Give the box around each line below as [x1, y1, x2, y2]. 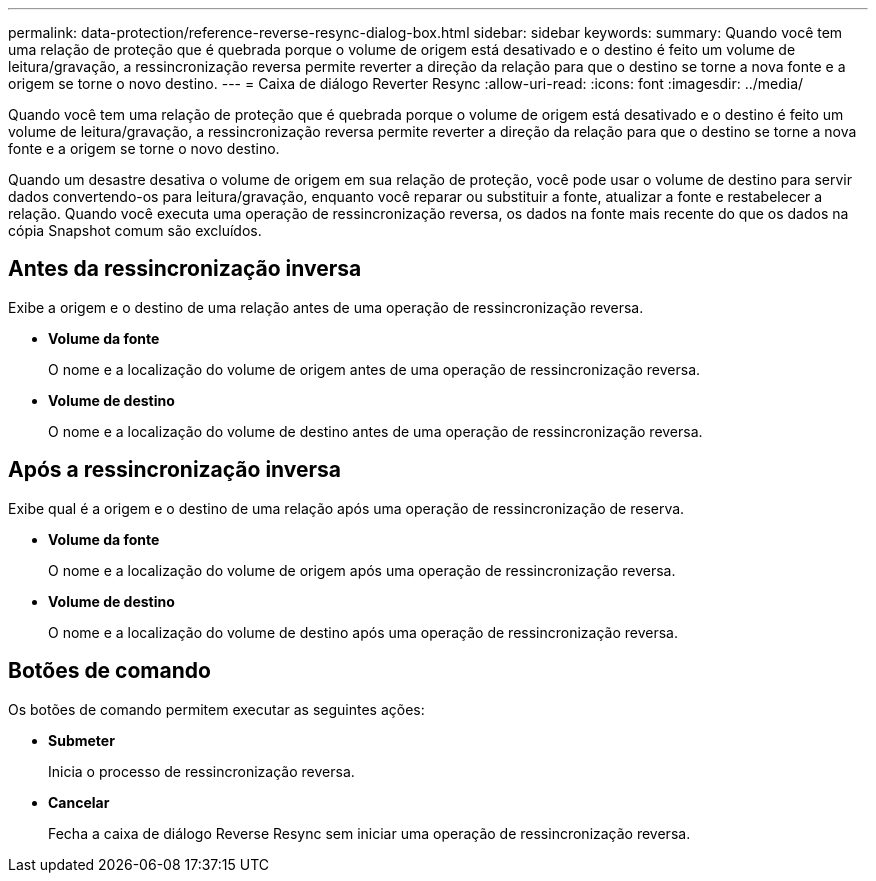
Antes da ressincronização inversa [8, 256, 362, 282]
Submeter [48, 731, 115, 749]
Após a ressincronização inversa [8, 457, 342, 483]
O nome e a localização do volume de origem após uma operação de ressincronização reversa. [48, 561, 676, 579]
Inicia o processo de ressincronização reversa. [48, 762, 355, 780]
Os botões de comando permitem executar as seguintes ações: [8, 700, 425, 718]
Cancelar [48, 793, 110, 811]
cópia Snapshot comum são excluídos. [8, 222, 262, 239]
